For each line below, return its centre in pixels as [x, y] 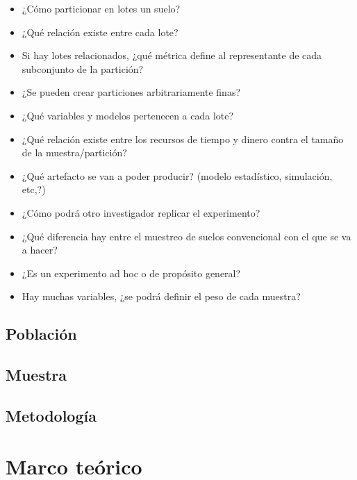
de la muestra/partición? [74, 152]
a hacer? [40, 250]
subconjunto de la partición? [83, 68]
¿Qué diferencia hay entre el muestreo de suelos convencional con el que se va [186, 236]
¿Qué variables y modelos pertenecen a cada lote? [128, 115]
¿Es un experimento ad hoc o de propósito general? [131, 273]
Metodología [51, 415]
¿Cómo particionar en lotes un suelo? [101, 8]
